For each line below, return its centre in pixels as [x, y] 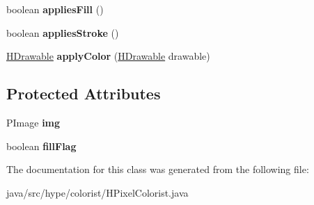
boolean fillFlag [41, 146]
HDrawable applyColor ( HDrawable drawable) [108, 56]
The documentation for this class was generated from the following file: [158, 169]
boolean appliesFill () [55, 9]
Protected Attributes [84, 93]
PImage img [33, 122]
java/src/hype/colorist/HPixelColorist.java [97, 192]
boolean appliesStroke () [63, 32]
